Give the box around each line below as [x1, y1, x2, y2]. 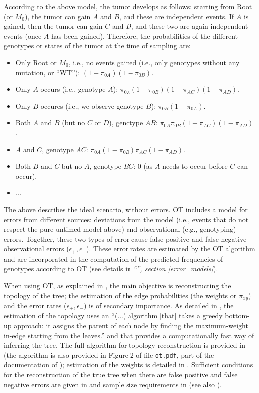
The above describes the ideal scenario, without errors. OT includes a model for [4, 204, 248, 214]
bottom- [225, 310, 250, 321]
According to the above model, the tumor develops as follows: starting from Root [4, 1, 252, 11]
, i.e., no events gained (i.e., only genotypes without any [68, 57, 240, 67]
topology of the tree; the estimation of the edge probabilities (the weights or [4, 290, 237, 300]
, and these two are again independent [131, 21, 248, 31]
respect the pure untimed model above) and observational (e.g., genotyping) [4, 224, 236, 234]
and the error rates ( [4, 300, 67, 310]
